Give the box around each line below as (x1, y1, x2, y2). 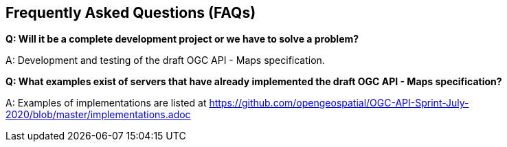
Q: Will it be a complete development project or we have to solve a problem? (5, 33, 359, 45)
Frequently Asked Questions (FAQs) (5, 4, 256, 21)
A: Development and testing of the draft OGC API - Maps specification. (5, 54, 325, 67)
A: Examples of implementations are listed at (5, 97, 207, 109)
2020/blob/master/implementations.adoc (5, 109, 191, 121)
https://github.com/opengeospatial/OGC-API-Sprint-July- (209, 97, 469, 109)
